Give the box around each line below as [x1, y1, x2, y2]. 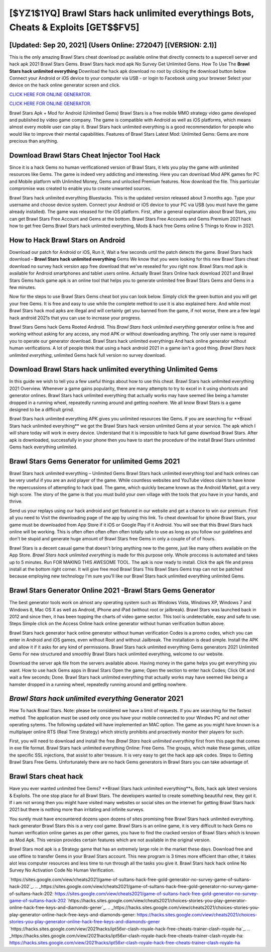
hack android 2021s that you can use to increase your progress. [9, 315, 142, 321]
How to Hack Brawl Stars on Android [9, 236, 125, 244]
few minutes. [9, 284, 36, 291]
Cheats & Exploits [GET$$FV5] [9, 22, 140, 33]
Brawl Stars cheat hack [9, 772, 83, 781]
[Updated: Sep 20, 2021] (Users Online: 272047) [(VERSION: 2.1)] [9, 41, 217, 49]
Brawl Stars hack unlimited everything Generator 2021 [9, 694, 184, 703]
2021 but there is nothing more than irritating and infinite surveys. [9, 807, 145, 813]
